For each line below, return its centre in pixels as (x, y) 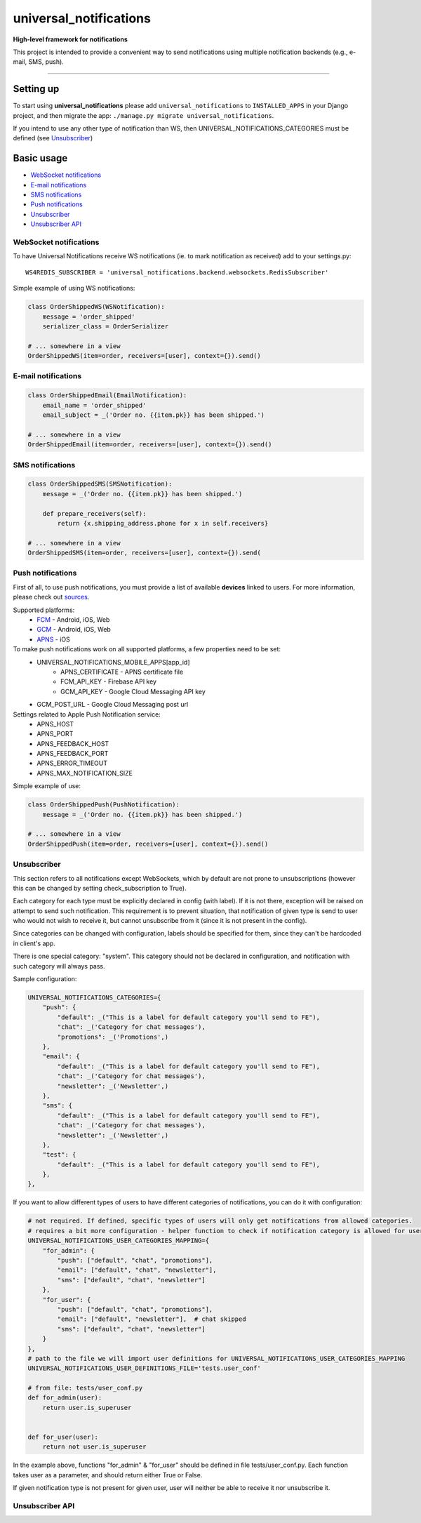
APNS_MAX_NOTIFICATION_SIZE (85, 773)
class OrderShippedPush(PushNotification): (104, 805)
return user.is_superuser (87, 1408)
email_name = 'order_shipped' (94, 405)
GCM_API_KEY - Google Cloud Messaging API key (133, 691)
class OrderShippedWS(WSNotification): (96, 307)
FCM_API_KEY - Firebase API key (109, 681)
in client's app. (34, 943)
